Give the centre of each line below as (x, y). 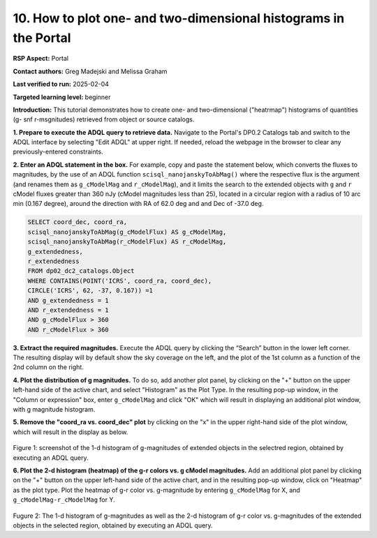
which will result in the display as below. (71, 432)
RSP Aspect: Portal (41, 59)
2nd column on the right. (48, 367)
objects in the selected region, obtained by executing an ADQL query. (113, 525)
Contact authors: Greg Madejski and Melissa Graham (90, 71)
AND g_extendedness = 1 (68, 300)
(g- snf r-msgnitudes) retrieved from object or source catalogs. (104, 119)
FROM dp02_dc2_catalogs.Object (81, 271)
